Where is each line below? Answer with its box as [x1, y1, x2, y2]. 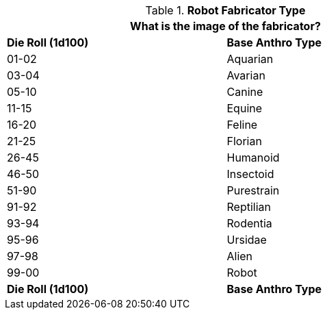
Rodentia [226, 216, 272, 230]
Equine [226, 101, 263, 115]
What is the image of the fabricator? [130, 19, 321, 33]
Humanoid [226, 151, 280, 164]
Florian [226, 134, 262, 148]
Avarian [226, 68, 265, 82]
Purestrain [226, 184, 280, 197]
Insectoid [226, 167, 274, 181]
